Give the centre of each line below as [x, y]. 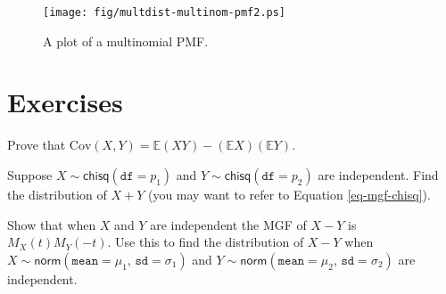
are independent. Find [378, 174]
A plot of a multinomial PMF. [126, 41]
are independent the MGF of [228, 224]
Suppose [30, 174]
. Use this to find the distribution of [206, 242]
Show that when [52, 224]
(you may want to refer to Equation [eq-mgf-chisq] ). [289, 194]
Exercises [65, 102]
